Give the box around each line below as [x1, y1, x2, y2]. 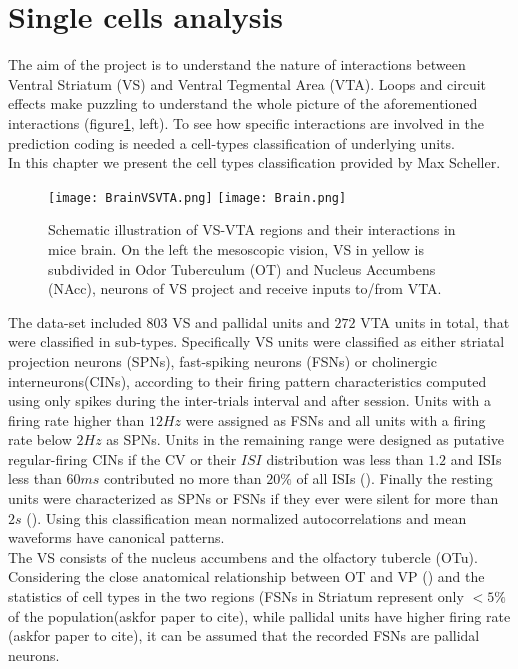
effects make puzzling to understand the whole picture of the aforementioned [8, 93, 478, 114]
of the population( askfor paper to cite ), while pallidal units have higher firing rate [8, 605, 511, 626]
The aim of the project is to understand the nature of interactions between [8, 54, 466, 75]
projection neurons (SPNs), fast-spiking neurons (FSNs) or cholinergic [8, 350, 437, 371]
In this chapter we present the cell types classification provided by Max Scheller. [8, 152, 501, 173]
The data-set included [8, 311, 142, 332]
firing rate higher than [8, 409, 145, 430]
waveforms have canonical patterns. [8, 527, 225, 548]
